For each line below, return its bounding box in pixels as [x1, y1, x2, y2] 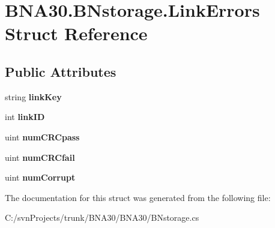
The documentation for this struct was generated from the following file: [5, 191, 271, 203]
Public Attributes [5, 62, 116, 80]
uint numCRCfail [5, 151, 75, 163]
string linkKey [5, 90, 62, 103]
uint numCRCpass [5, 130, 80, 143]
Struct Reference [5, 21, 148, 46]
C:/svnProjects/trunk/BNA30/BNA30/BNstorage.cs [5, 211, 199, 224]
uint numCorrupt [5, 171, 76, 184]
